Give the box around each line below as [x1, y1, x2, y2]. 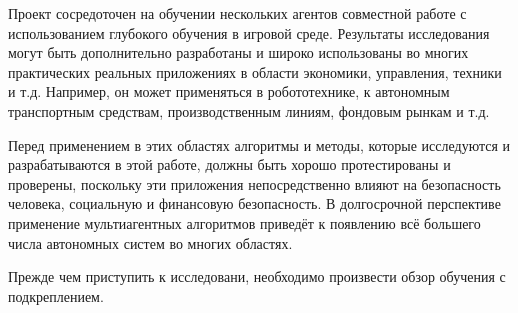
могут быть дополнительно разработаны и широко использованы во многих [8, 42, 469, 63]
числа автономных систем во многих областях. [8, 232, 293, 253]
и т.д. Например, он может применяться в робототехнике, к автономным [8, 81, 450, 102]
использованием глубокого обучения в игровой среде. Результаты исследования [8, 22, 490, 43]
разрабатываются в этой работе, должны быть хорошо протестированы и [8, 154, 451, 175]
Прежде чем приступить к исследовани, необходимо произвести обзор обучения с [8, 266, 506, 287]
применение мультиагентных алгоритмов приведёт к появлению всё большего [8, 212, 481, 233]
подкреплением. [8, 285, 104, 306]
